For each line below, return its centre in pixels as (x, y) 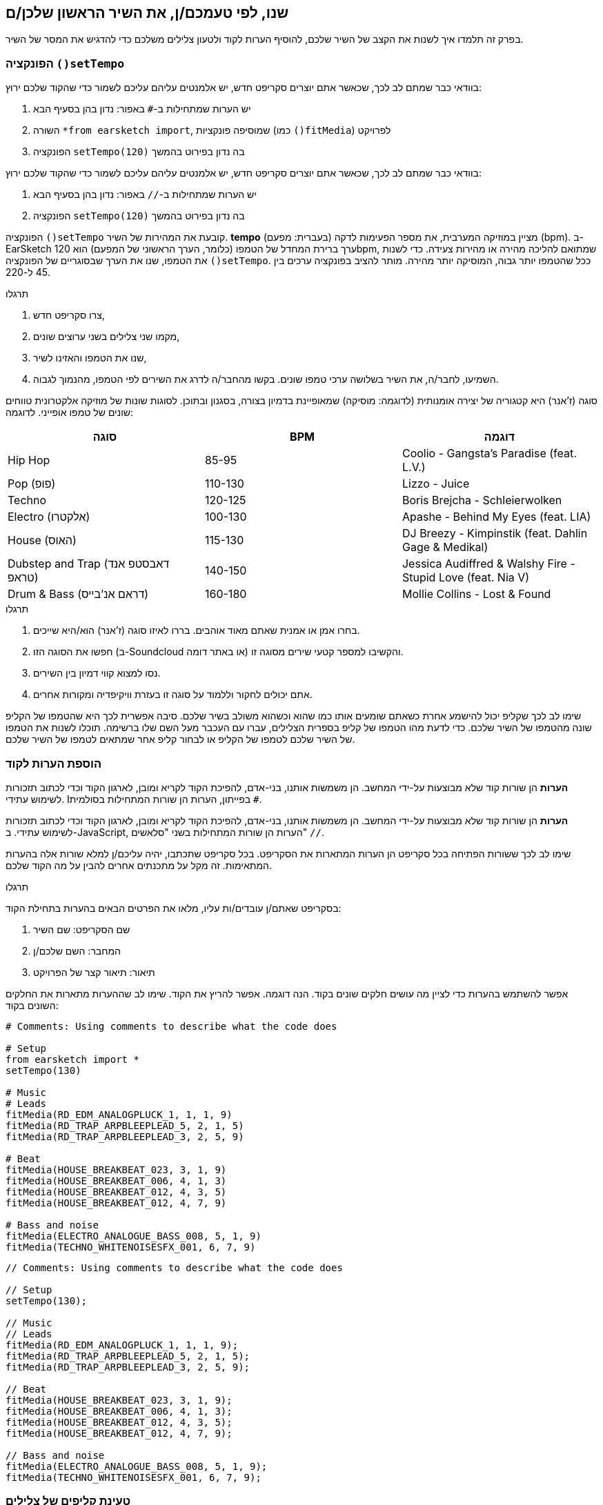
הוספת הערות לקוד (54, 763)
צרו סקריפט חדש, (69, 315)
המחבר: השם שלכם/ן (77, 950)
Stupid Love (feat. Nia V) (466, 578)
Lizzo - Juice (436, 484)
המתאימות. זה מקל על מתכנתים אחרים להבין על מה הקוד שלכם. (139, 865)
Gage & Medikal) (445, 547)
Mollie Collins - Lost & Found (476, 594)
